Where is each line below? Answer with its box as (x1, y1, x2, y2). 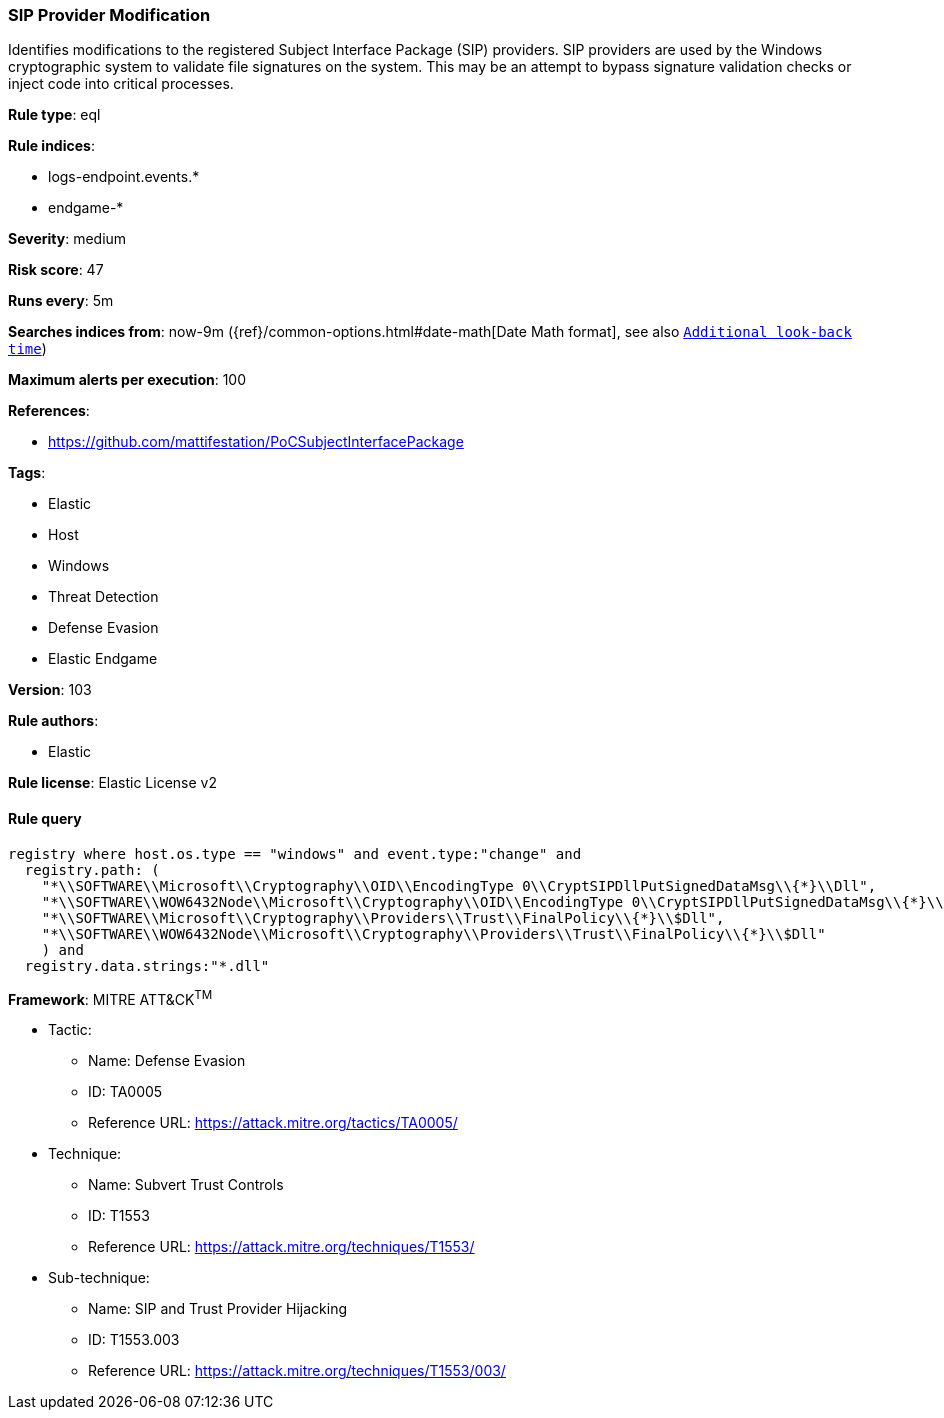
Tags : (8, 464, 46, 482)
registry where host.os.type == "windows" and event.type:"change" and (8, 845, 582, 862)
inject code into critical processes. (8, 75, 234, 93)
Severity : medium (8, 230, 127, 248)
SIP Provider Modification (8, 5, 211, 25)
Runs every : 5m (8, 292, 114, 310)
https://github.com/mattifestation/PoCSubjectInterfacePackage (48, 433, 464, 451)
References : (8, 402, 90, 420)
